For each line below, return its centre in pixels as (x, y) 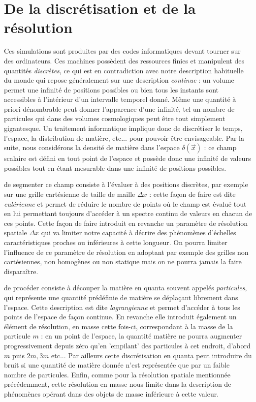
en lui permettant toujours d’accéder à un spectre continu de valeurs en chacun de (128, 213)
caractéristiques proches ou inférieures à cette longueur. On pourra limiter (116, 242)
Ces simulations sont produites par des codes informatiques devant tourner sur (122, 51)
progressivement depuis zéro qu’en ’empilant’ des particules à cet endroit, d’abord (127, 345)
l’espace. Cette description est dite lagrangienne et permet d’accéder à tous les (122, 307)
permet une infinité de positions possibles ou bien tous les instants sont (111, 89)
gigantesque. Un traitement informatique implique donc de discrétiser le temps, (123, 128)
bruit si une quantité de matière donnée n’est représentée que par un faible (117, 365)
